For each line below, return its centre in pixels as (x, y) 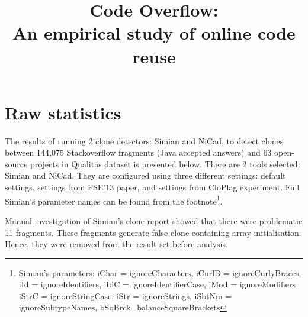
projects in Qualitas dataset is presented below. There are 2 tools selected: (165, 164)
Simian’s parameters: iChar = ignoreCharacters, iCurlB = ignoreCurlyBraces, (160, 272)
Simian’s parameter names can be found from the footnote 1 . (114, 200)
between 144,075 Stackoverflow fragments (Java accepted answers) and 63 (138, 152)
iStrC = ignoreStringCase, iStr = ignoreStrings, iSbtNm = (125, 295)
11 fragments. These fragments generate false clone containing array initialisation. (153, 232)
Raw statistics (63, 112)
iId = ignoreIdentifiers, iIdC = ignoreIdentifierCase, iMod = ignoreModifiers (157, 284)
